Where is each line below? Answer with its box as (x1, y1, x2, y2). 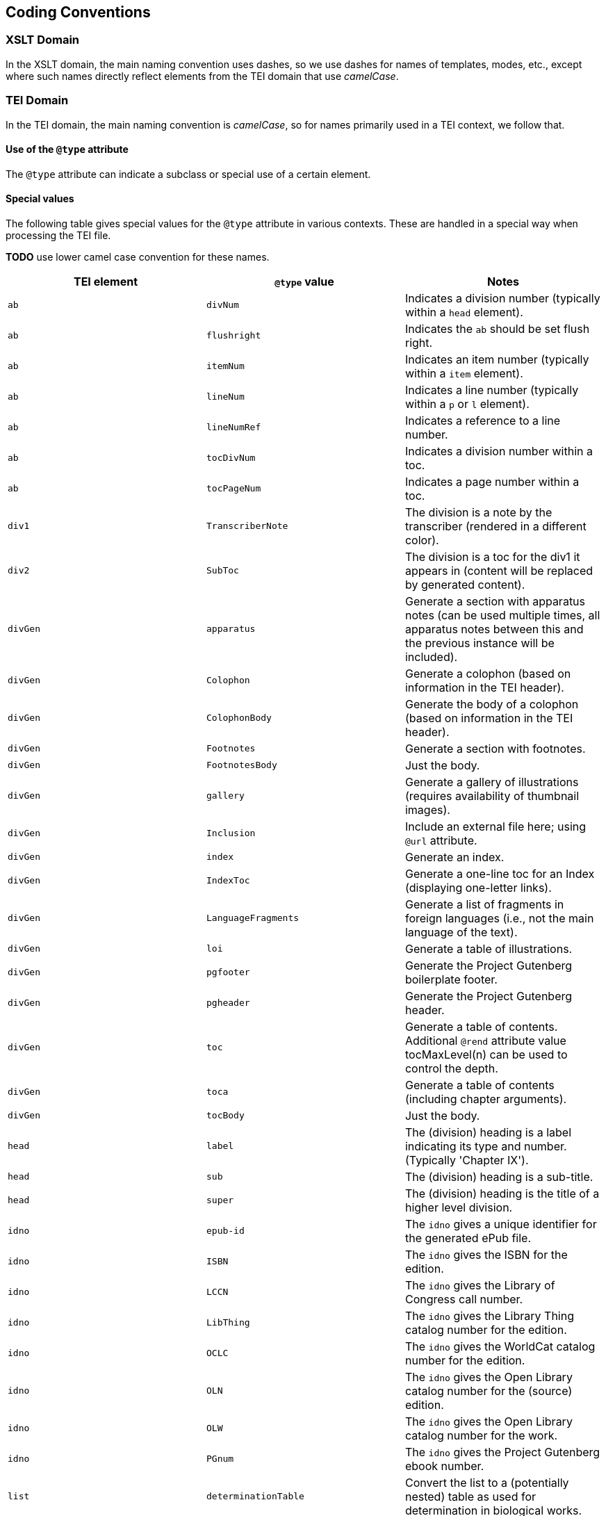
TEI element (73, 274, 138, 288)
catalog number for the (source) (404, 1383, 573, 1398)
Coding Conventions (6, 3, 151, 21)
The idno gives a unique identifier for (404, 1216, 597, 1231)
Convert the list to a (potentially (404, 1475, 569, 1490)
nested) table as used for (404, 1489, 537, 1503)
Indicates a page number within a (404, 474, 580, 489)
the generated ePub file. (404, 1230, 532, 1245)
